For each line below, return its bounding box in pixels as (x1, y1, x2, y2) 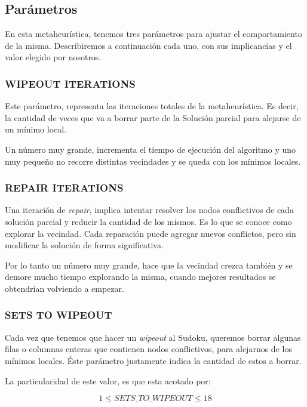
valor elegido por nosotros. (5, 51, 102, 63)
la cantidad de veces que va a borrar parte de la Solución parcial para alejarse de (5, 111, 301, 124)
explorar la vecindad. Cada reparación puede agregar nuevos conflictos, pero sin (5, 227, 296, 239)
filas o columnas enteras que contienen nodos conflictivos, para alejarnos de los (5, 343, 292, 355)
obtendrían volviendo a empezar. (5, 282, 124, 294)
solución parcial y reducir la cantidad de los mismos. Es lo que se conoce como (5, 215, 292, 227)
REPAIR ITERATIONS (5, 180, 124, 195)
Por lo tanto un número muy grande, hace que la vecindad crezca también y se (5, 258, 293, 271)
